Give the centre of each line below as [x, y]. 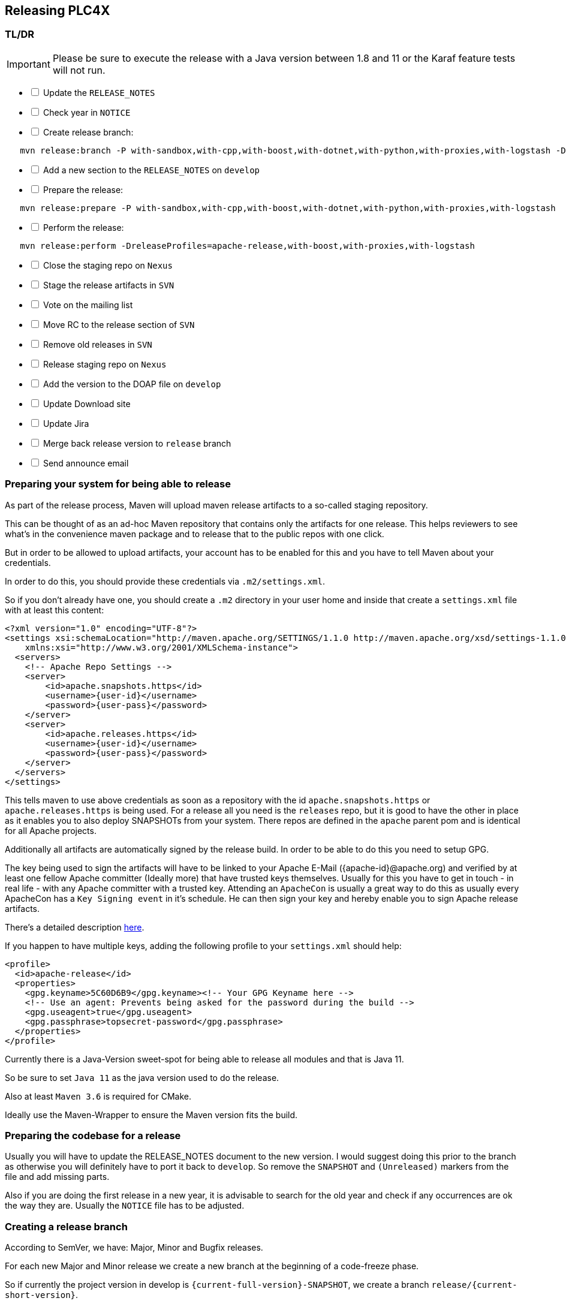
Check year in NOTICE [87, 112]
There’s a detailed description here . [75, 927]
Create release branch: [88, 132]
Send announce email [86, 463]
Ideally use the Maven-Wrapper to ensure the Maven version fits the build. [151, 1115]
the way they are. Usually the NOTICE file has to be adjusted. [125, 1206]
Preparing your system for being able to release [118, 484]
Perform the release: [83, 227]
